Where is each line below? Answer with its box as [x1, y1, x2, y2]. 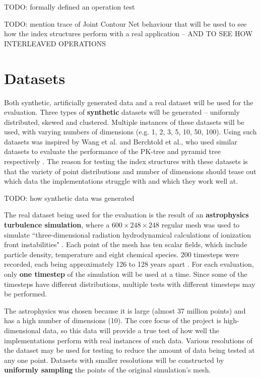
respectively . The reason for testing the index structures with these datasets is [4, 156, 248, 167]
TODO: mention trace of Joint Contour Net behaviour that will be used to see [4, 18, 247, 29]
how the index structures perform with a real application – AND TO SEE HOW [4, 28, 253, 39]
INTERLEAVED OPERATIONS [4, 38, 106, 48]
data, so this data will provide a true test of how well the [43, 325, 219, 335]
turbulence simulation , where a [4, 219, 110, 230]
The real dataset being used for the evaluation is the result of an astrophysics [4, 209, 249, 220]
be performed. [4, 288, 47, 299]
